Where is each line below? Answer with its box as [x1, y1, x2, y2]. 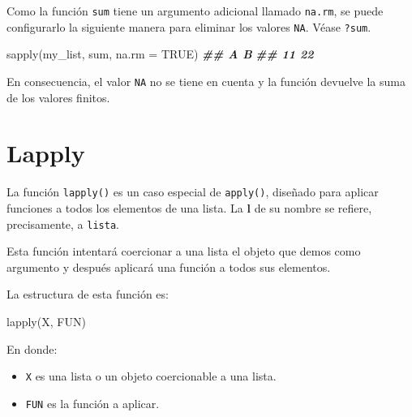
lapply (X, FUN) [6, 312, 86, 329]
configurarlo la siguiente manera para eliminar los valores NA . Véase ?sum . [6, 18, 371, 35]
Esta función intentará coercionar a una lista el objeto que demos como [6, 243, 361, 260]
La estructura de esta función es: [6, 286, 169, 303]
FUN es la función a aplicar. [25, 394, 160, 411]
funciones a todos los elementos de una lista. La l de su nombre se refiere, [6, 199, 372, 216]
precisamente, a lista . [6, 215, 119, 232]
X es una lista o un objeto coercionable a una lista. [25, 368, 277, 385]
